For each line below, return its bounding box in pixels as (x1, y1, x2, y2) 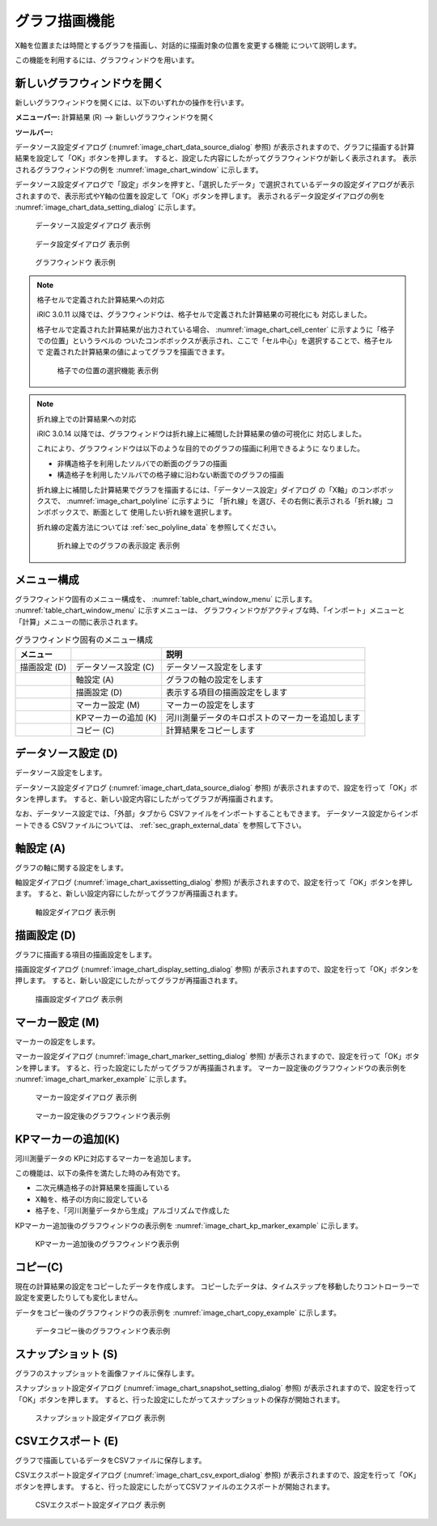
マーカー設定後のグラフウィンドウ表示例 (35, 1111, 170, 1121)
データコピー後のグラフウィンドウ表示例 (35, 1326, 170, 1336)
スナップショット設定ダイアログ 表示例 (35, 1413, 165, 1423)
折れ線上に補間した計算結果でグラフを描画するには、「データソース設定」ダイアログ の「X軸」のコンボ (36, 485, 380, 494)
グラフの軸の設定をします (166, 674, 264, 685)
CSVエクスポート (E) (15, 1434, 119, 1448)
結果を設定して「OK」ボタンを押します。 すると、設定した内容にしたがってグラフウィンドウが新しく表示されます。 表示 (15, 154, 417, 163)
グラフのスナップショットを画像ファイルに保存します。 (15, 1368, 199, 1378)
